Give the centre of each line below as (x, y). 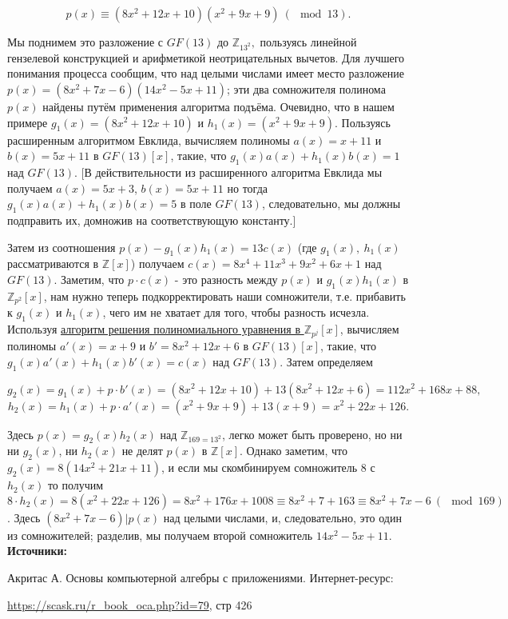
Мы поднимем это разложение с (85, 42)
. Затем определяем (326, 361)
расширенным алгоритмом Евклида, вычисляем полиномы (149, 140)
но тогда (247, 188)
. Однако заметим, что (294, 451)
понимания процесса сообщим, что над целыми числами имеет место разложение (206, 73)
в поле (196, 204)
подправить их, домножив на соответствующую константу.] (152, 220)
